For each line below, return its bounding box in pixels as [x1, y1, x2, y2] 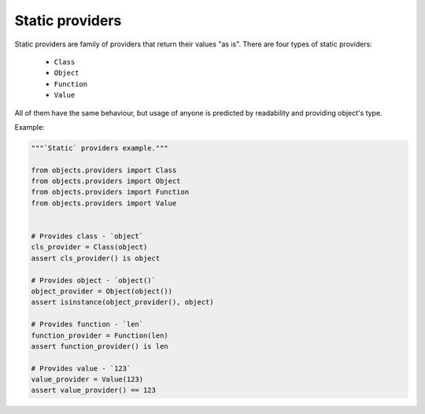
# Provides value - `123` [31, 364, 131, 373]
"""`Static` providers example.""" [31, 143, 168, 153]
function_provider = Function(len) [31, 331, 168, 340]
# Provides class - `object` [31, 232, 144, 240]
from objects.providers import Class [31, 165, 177, 175]
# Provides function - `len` [31, 320, 144, 329]
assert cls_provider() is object [31, 253, 161, 263]
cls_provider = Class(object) [31, 242, 148, 252]
